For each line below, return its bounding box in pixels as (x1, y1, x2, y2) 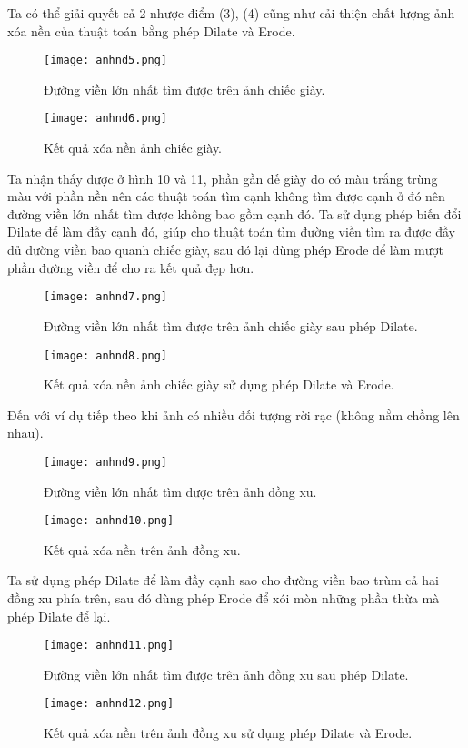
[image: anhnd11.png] (44, 639, 174, 652)
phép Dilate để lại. (7, 606, 111, 625)
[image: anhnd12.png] (44, 697, 174, 711)
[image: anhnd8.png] (44, 349, 168, 362)
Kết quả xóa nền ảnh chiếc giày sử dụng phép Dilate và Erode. (44, 375, 394, 394)
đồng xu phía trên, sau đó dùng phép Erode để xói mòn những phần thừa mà (7, 589, 440, 608)
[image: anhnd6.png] (44, 112, 168, 126)
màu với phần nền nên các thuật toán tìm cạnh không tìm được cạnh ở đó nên (7, 187, 445, 206)
